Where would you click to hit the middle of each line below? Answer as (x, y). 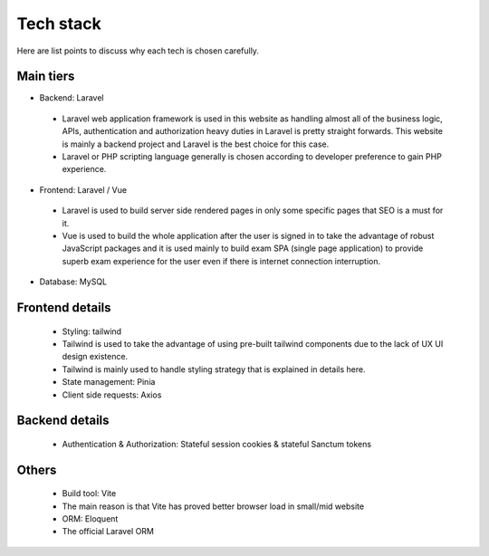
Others (37, 470)
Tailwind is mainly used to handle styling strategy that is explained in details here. (214, 369)
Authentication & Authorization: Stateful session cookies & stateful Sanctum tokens (216, 444)
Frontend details (64, 307)
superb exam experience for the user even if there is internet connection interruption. (221, 261)
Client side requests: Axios (112, 395)
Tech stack (59, 24)
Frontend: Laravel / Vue (83, 189)
